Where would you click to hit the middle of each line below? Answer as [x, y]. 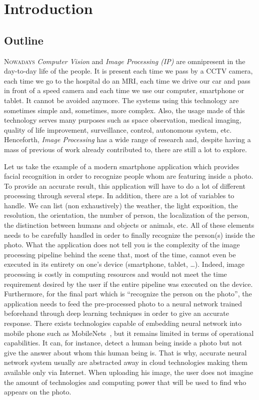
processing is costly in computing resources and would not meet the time [115, 274]
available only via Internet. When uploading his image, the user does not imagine [129, 372]
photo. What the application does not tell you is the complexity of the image [122, 245]
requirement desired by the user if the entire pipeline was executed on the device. [128, 284]
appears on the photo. [38, 392]
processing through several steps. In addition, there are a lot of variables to [119, 195]
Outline [24, 40]
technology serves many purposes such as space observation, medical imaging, [123, 120]
